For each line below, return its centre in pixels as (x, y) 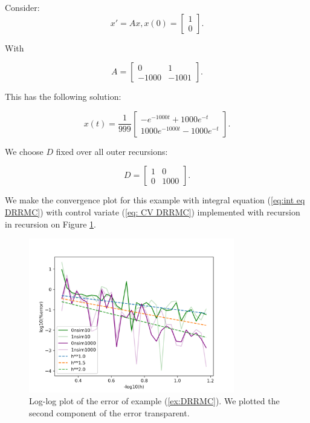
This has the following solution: (63, 97)
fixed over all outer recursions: (112, 151)
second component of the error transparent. (109, 412)
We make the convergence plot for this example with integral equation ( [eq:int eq (155, 200)
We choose (24, 151)
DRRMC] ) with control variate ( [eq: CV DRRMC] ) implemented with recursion (153, 211)
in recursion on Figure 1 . (50, 224)
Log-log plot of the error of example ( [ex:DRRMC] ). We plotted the (154, 401)
